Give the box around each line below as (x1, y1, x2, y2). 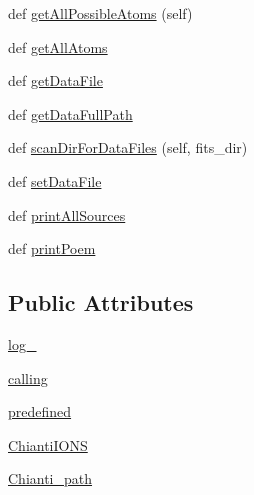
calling (8, 367, 48, 388)
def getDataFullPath (8, 103, 133, 124)
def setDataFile (8, 170, 102, 191)
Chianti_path (8, 468, 93, 489)
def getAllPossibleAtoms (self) (8, 3, 193, 23)
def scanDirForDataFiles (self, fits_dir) (8, 137, 248, 158)
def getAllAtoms (8, 36, 108, 57)
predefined (8, 401, 72, 422)
